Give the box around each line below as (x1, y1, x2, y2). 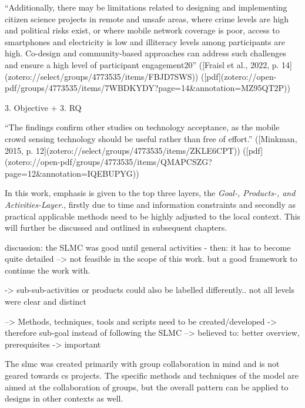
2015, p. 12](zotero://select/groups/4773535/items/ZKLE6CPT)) (5, 144, 240, 156)
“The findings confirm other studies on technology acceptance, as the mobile (5, 121, 280, 133)
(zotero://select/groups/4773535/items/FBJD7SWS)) (5, 70, 199, 82)
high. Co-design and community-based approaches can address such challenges (5, 47, 286, 59)
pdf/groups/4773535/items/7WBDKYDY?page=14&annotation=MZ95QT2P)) (5, 82, 290, 94)
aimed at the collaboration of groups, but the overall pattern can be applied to (5, 380, 289, 393)
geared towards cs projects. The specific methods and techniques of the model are (5, 369, 299, 382)
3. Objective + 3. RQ (5, 101, 82, 113)
